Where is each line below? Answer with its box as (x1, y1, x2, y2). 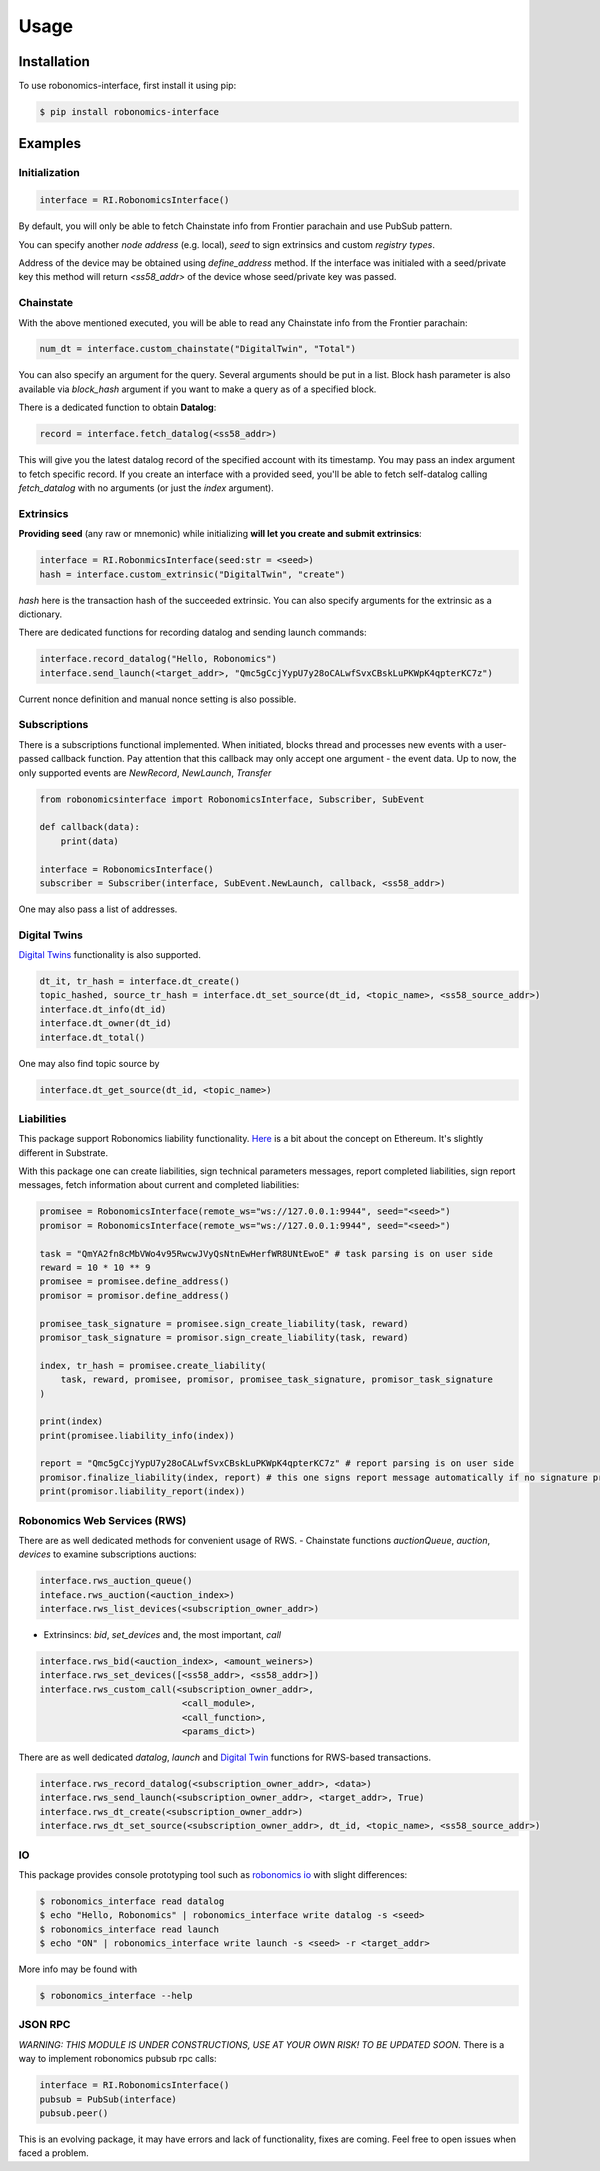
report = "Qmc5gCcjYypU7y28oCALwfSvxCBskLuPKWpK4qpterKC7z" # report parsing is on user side (39, 1458, 515, 1469)
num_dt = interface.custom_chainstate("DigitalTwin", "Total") (39, 343, 357, 355)
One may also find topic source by (18, 1057, 160, 1069)
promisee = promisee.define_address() (39, 1276, 230, 1287)
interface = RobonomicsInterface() (39, 863, 214, 875)
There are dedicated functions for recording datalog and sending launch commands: (18, 626, 367, 639)
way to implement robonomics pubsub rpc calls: (18, 2053, 217, 2065)
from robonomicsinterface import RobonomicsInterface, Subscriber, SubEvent (39, 793, 425, 805)
